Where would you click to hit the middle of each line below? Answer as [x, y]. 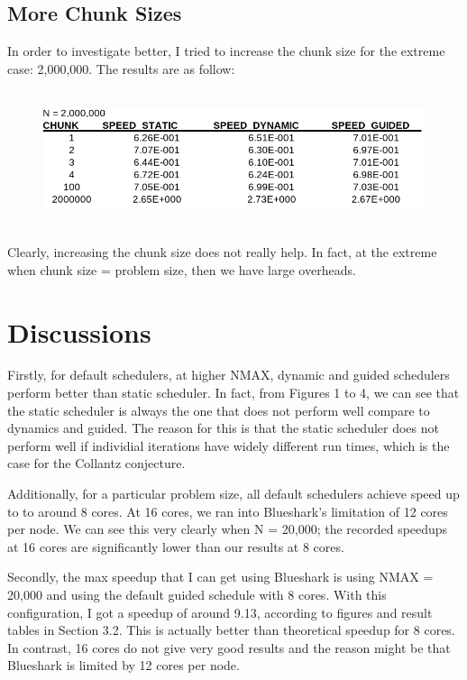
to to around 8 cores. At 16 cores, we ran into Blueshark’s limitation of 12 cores [228, 511]
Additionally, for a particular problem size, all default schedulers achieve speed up [233, 494]
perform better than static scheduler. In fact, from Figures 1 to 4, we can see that [233, 393]
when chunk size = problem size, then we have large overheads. [182, 269]
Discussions [79, 331]
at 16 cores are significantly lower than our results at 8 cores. [176, 546]
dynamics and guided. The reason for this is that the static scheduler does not [223, 428]
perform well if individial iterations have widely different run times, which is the [229, 445]
